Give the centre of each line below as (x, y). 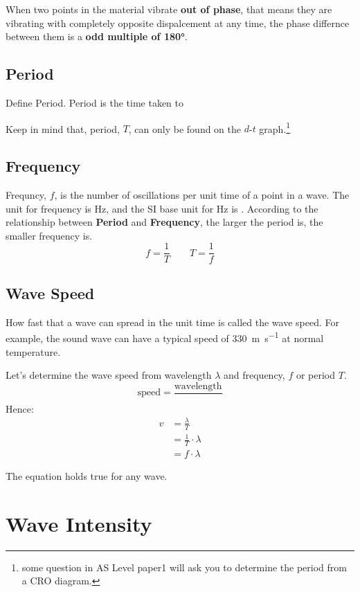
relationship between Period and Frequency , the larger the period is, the (164, 222)
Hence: (20, 408)
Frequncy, (26, 195)
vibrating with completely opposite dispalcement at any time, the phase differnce (178, 23)
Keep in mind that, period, (63, 128)
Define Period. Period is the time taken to (95, 102)
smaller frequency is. (49, 235)
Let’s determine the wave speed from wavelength (109, 375)
